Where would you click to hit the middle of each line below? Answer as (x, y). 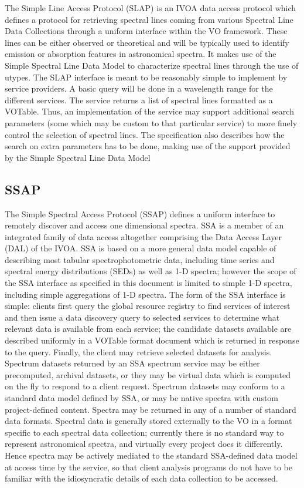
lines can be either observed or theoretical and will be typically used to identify (147, 42)
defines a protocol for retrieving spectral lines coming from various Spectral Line (149, 19)
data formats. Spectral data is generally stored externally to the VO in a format (148, 421)
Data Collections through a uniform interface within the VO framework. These (146, 31)
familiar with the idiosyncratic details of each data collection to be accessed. (141, 478)
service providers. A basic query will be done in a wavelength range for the (139, 88)
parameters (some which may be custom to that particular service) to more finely (151, 122)
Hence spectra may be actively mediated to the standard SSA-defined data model (151, 455)
